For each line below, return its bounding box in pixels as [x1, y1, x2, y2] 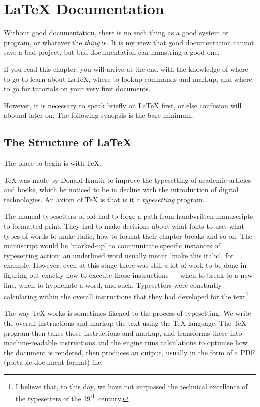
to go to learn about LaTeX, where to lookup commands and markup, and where [4, 73, 252, 84]
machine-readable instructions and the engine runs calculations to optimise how [4, 337, 248, 348]
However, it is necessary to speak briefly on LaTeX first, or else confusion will [4, 100, 242, 110]
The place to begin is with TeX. [4, 158, 101, 168]
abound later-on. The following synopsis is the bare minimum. [4, 110, 194, 120]
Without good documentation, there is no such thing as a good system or [4, 27, 229, 38]
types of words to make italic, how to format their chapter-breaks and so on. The [4, 230, 253, 241]
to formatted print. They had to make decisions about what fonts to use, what [4, 221, 245, 231]
